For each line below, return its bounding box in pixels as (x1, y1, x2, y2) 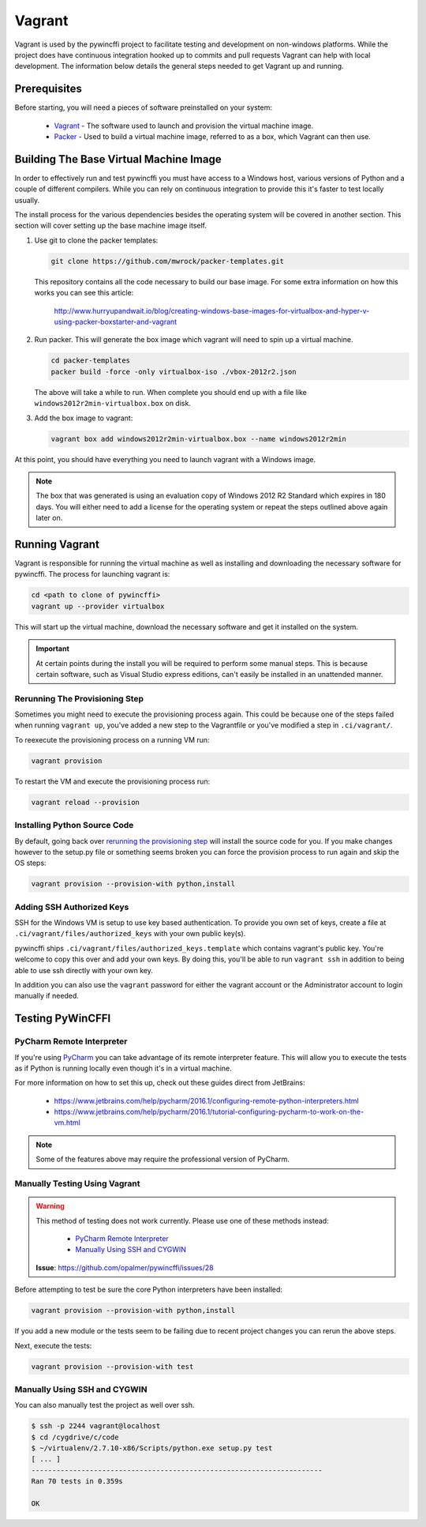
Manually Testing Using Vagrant (14, 1178, 140, 1189)
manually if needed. (14, 991, 79, 1001)
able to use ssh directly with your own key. (14, 965, 153, 975)
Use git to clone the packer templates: (34, 235, 159, 245)
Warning (35, 1202, 65, 1211)
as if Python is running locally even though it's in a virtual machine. (14, 1063, 232, 1073)
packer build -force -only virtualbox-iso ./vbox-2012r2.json (50, 367, 297, 376)
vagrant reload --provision (31, 798, 140, 807)
